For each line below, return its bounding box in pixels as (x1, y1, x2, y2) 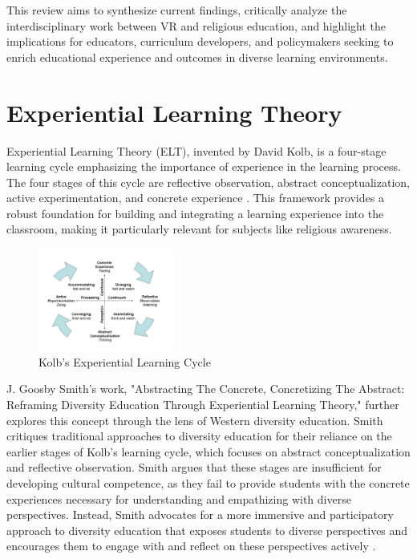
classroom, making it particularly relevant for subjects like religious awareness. (6, 221, 392, 237)
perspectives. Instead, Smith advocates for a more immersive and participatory (6, 506, 394, 523)
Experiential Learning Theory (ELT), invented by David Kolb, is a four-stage (6, 142, 387, 159)
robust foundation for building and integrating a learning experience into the (6, 205, 384, 221)
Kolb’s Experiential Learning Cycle (38, 353, 211, 370)
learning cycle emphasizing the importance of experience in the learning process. (6, 158, 401, 175)
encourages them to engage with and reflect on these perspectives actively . (6, 537, 376, 554)
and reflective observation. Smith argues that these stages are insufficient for (6, 459, 382, 476)
